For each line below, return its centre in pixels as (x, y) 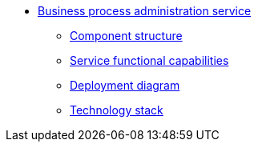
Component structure (126, 36)
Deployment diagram (125, 85)
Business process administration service (145, 11)
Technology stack (117, 110)
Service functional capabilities (149, 60)
